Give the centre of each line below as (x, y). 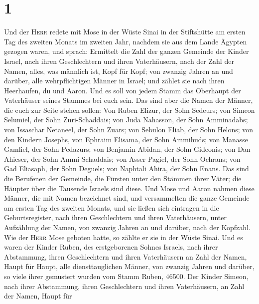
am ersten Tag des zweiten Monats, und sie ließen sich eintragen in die (112, 207)
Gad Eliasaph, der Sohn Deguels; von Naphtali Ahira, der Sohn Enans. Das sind (127, 168)
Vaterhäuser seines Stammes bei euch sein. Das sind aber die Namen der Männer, (129, 100)
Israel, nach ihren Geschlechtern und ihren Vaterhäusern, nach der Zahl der (119, 61)
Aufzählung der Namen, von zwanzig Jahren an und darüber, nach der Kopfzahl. (127, 227)
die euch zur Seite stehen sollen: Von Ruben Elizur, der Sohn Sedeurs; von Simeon (129, 110)
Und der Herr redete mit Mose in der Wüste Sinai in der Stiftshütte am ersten (125, 32)
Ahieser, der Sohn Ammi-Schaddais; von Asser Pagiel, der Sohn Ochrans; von (122, 158)
